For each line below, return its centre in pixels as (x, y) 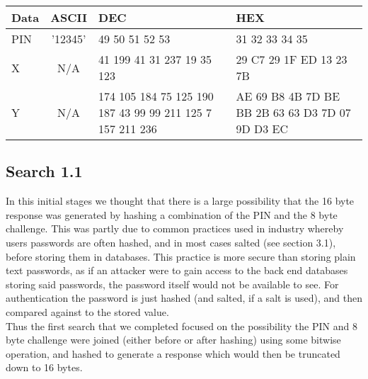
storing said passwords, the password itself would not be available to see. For (172, 284)
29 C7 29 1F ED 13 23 (292, 59)
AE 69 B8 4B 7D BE (288, 96)
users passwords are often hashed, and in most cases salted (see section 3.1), (171, 242)
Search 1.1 (44, 171)
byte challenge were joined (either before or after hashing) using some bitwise (173, 340)
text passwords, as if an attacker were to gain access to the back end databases (177, 270)
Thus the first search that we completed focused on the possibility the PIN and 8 (182, 326)
